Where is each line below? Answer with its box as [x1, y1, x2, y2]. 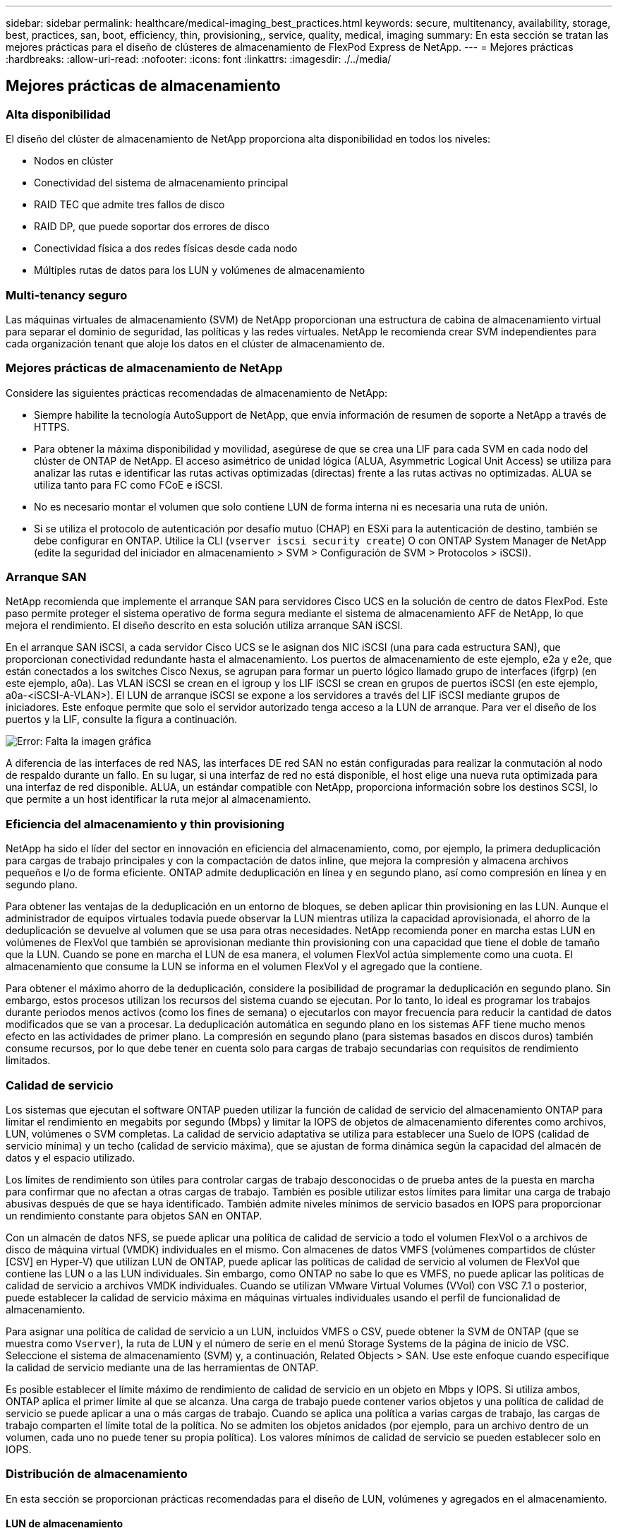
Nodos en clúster [34, 155, 114, 167]
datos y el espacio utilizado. [6, 1151, 135, 1164]
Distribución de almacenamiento [6, 1467, 188, 1481]
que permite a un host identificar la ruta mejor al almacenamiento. [6, 793, 311, 806]
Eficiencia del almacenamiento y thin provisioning [6, 816, 284, 831]
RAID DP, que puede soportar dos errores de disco [34, 220, 269, 233]
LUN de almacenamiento [6, 1517, 123, 1530]
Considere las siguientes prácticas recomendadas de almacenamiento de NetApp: [6, 386, 388, 399]
